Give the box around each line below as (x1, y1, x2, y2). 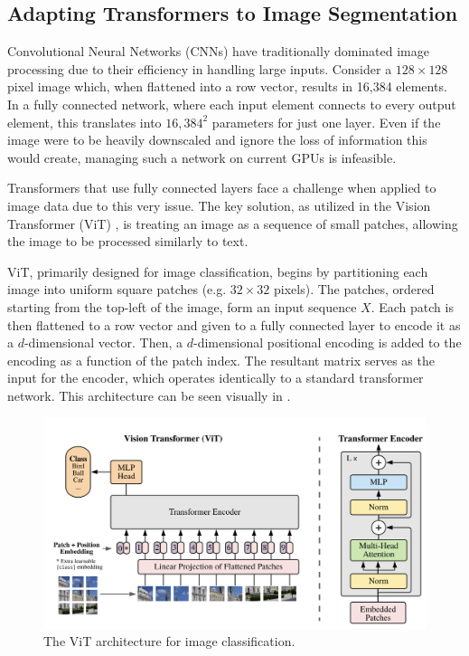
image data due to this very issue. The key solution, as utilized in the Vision (7, 195, 431, 214)
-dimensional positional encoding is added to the (193, 333, 462, 352)
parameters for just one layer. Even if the (211, 112, 441, 131)
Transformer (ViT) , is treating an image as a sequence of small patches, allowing (7, 214, 458, 233)
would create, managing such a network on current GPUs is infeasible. (7, 147, 397, 166)
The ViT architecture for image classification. (43, 632, 295, 651)
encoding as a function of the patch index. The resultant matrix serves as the (7, 350, 435, 369)
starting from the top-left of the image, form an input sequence (7, 297, 357, 316)
